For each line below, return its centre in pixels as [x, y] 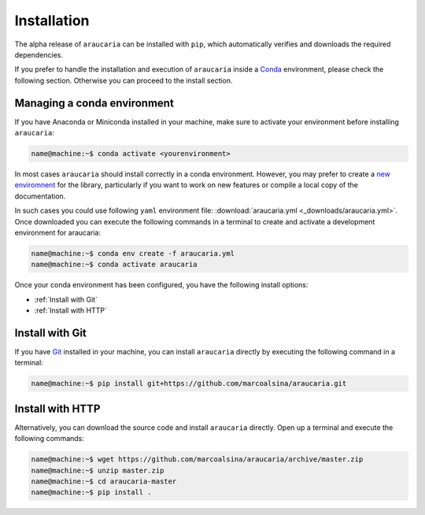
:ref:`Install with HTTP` [71, 310]
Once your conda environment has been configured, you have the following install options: [161, 285]
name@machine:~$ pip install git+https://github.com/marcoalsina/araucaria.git [189, 383]
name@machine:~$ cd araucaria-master [104, 482]
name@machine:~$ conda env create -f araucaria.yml [133, 253]
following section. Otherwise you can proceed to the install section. [124, 80]
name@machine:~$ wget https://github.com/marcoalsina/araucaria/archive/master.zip [197, 459]
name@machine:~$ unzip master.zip [98, 470]
